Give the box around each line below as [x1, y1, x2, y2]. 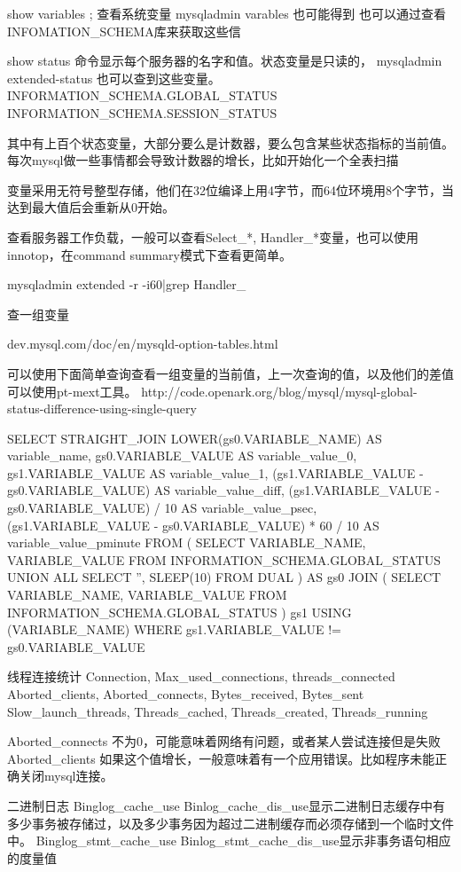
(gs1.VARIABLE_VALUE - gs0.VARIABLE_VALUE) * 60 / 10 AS [7, 515, 379, 534]
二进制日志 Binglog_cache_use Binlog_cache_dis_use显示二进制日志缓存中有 [7, 796, 446, 814]
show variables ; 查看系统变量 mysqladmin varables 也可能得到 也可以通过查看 [7, 4, 447, 22]
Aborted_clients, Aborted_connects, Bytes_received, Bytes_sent [7, 685, 364, 703]
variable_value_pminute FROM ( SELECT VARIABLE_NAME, [7, 533, 366, 552]
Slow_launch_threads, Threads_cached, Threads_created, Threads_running [7, 702, 428, 720]
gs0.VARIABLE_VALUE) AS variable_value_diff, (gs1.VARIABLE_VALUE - [7, 481, 440, 499]
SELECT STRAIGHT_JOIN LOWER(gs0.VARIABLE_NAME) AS [7, 428, 382, 447]
